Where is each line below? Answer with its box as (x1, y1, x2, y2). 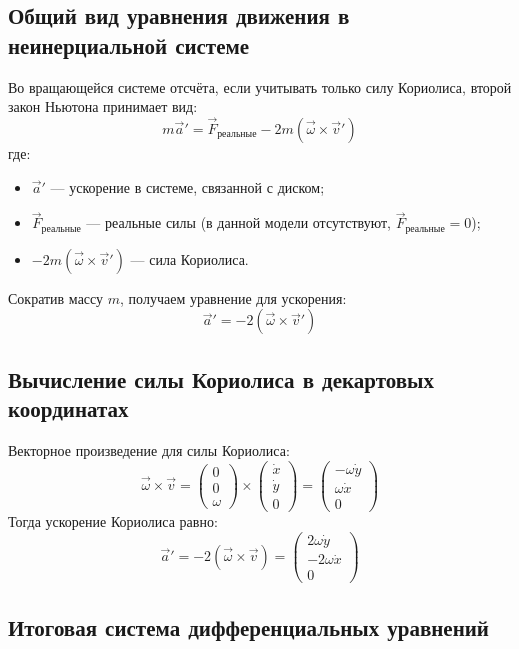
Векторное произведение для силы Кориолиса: (8, 440, 290, 461)
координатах (8, 393, 129, 424)
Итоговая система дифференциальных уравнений (8, 611, 489, 642)
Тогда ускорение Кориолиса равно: (8, 511, 218, 532)
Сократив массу (8, 287, 104, 308)
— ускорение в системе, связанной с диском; (50, 176, 325, 197)
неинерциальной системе (8, 29, 250, 60)
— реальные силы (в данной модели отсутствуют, (86, 212, 391, 233)
